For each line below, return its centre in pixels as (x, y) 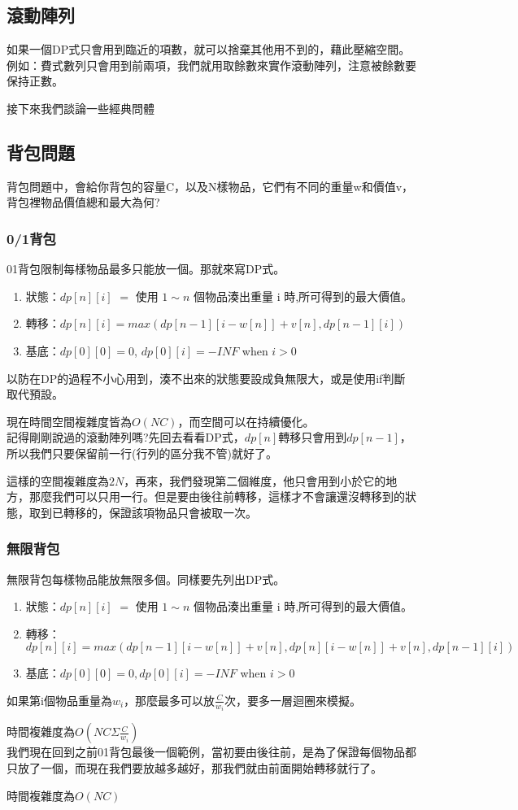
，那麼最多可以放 (170, 700)
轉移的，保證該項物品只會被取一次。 (160, 512)
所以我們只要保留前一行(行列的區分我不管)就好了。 (142, 453)
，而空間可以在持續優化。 (246, 421)
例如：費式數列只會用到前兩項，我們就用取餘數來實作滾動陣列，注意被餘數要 (211, 65)
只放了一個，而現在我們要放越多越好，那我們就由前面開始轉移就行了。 (194, 767)
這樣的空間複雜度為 (58, 480)
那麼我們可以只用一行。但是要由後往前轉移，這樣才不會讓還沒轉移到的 (217, 496)
